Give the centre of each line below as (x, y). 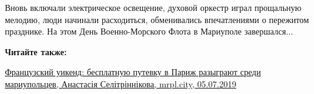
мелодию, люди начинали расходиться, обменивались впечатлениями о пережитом (157, 19)
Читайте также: (36, 51)
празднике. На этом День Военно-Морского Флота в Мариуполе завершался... (149, 31)
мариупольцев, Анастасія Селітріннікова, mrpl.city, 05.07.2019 (121, 83)
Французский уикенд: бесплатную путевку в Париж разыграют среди (133, 72)
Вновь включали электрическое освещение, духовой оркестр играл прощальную (153, 7)
